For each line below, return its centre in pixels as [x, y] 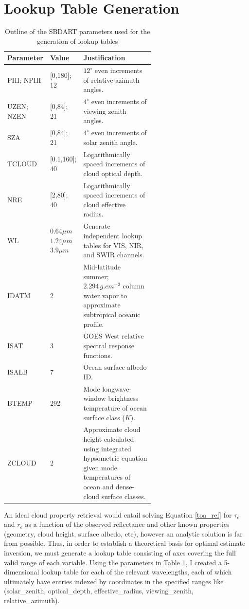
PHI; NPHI [24, 80]
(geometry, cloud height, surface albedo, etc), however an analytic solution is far [123, 533]
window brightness [111, 398]
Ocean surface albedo [115, 367]
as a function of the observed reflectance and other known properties [127, 524]
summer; [96, 276]
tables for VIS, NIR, [113, 245]
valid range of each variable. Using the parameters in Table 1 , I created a [113, 562]
